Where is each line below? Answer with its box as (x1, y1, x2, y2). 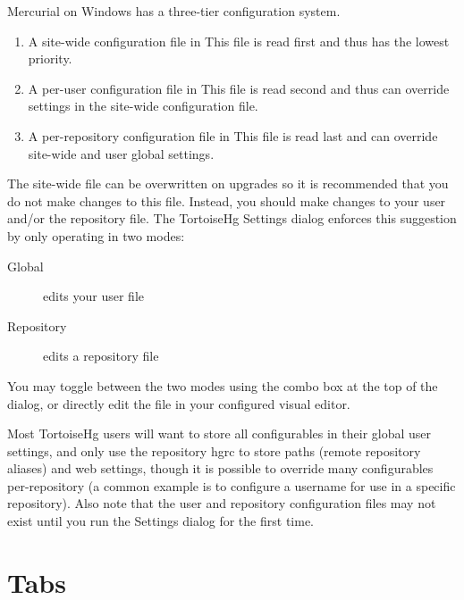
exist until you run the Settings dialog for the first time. (7, 512, 314, 530)
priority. (28, 49, 72, 68)
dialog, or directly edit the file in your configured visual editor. (7, 394, 350, 412)
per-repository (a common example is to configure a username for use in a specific (7, 476, 456, 495)
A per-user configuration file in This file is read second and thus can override (28, 79, 450, 97)
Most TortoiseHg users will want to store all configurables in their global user (7, 424, 432, 443)
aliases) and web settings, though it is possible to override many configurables (7, 459, 434, 478)
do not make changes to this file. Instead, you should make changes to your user (7, 191, 446, 210)
